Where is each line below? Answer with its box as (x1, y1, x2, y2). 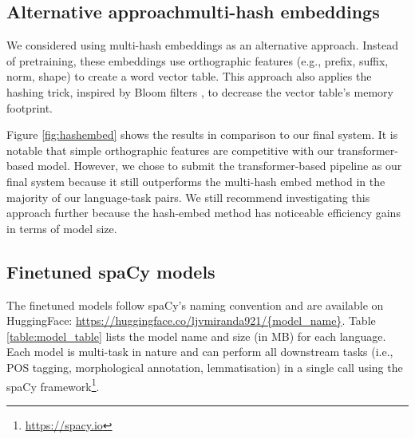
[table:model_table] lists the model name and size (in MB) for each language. (6, 327, 386, 344)
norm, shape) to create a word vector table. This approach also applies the (6, 68, 372, 85)
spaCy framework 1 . (6, 375, 100, 394)
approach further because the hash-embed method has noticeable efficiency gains (6, 204, 401, 221)
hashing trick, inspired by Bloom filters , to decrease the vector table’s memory (6, 83, 393, 100)
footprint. (6, 99, 53, 116)
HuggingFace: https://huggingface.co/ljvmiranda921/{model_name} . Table (6, 312, 376, 329)
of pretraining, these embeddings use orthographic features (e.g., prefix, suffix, (6, 52, 389, 69)
